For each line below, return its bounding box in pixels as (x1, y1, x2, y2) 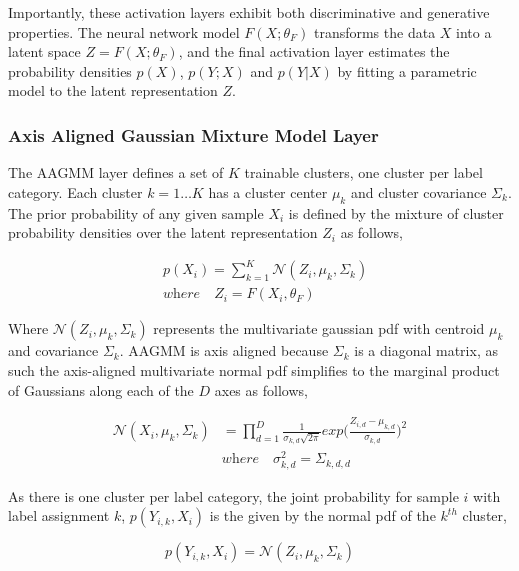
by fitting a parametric (337, 60, 477, 81)
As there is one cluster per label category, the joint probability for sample (8, 485, 459, 506)
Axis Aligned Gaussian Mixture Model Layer (8, 122, 379, 147)
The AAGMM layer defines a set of (8, 162, 224, 183)
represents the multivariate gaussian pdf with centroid (153, 318, 485, 339)
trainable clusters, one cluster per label (244, 162, 483, 183)
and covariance (8, 340, 99, 361)
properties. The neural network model (8, 21, 240, 42)
